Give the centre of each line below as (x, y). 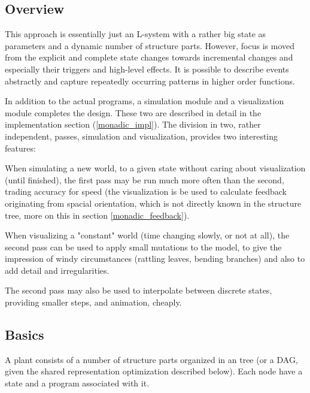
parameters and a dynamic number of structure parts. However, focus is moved (150, 45)
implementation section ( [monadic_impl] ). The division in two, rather (133, 124)
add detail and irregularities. (57, 270)
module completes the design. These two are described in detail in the (133, 112)
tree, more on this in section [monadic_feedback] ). (97, 215)
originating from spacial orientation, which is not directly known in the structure (153, 203)
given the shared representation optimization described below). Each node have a (154, 371)
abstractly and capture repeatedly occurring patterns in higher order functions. (150, 81)
